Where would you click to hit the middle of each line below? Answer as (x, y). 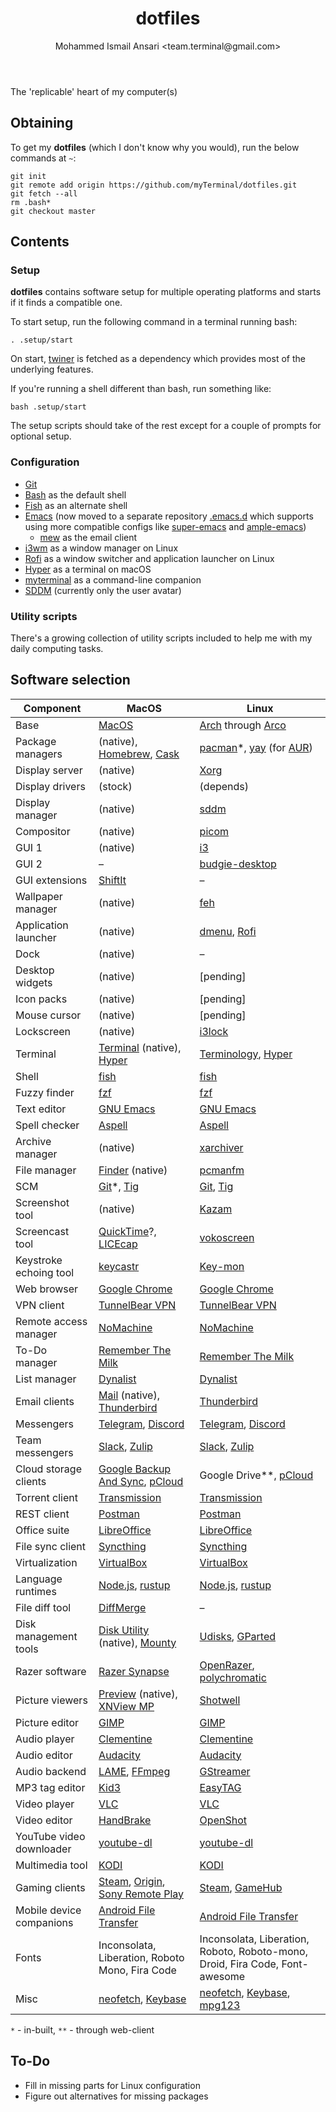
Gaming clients (50, 1887)
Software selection (70, 680)
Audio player (45, 1739)
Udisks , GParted (238, 1636)
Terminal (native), (140, 1047)
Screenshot (42, 1202)
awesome (222, 1976)
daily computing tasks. (57, 649)
